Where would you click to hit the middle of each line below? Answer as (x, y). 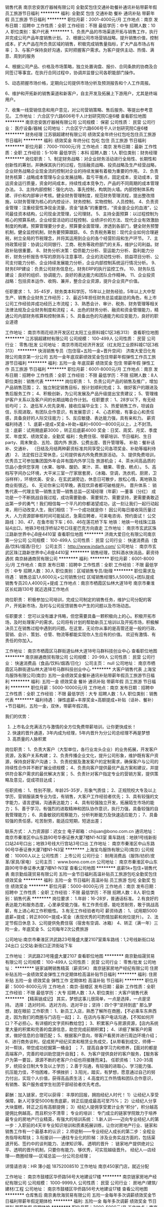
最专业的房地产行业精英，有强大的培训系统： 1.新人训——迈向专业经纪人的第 (82, 1119)
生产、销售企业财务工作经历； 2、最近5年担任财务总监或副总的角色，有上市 (81, 298)
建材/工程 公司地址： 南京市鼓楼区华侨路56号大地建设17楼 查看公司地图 (76, 1189)
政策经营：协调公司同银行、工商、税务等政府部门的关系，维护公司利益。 (82, 244)
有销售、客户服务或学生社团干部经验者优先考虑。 (54, 1084)
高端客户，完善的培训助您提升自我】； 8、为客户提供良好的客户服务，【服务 (80, 1054)
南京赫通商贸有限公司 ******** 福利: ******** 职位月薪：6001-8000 (84, 559)
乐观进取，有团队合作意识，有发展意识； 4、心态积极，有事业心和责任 (84, 412)
